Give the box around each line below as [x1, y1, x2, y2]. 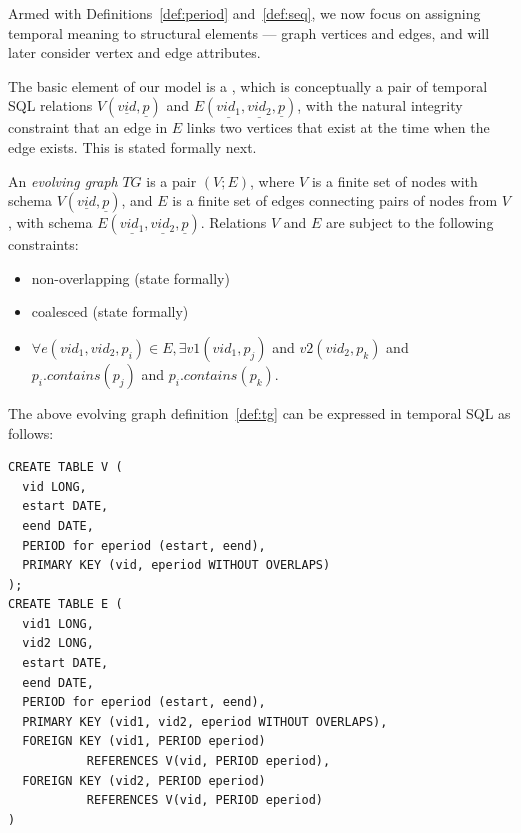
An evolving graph [8, 170, 118, 191]
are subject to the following [326, 212, 494, 233]
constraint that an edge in [8, 117, 168, 138]
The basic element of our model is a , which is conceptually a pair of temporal [8, 75, 488, 96]
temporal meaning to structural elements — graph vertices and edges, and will [8, 22, 490, 43]
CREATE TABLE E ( [8, 597, 123, 612]
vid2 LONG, [22, 636, 94, 651]
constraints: [8, 234, 79, 255]
